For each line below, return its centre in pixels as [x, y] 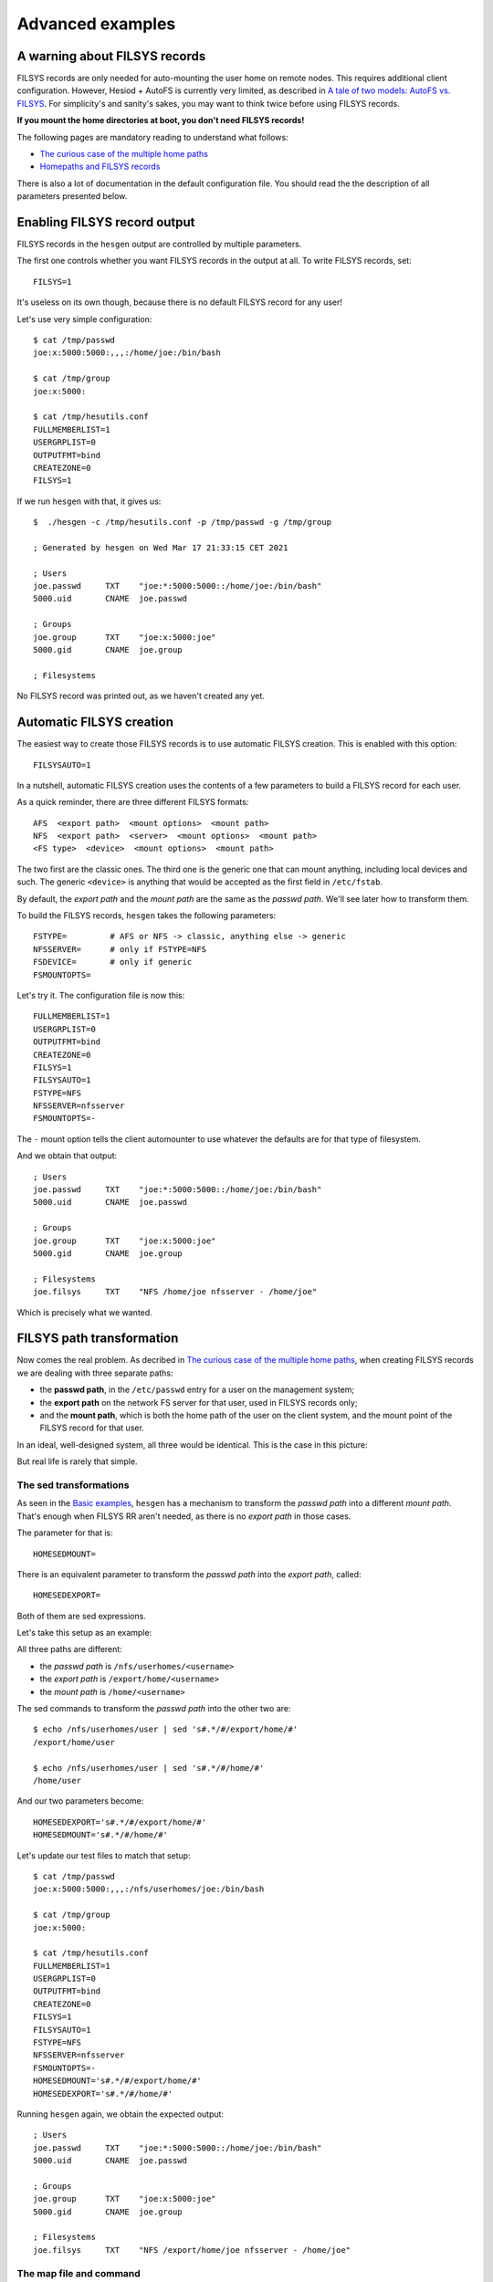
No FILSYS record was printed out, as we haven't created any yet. [141, 696]
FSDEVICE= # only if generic [113, 962]
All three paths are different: [69, 1649]
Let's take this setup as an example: [84, 1633]
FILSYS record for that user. [92, 1428]
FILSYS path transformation [98, 1339]
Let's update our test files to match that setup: [104, 1855]
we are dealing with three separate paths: [95, 1373]
